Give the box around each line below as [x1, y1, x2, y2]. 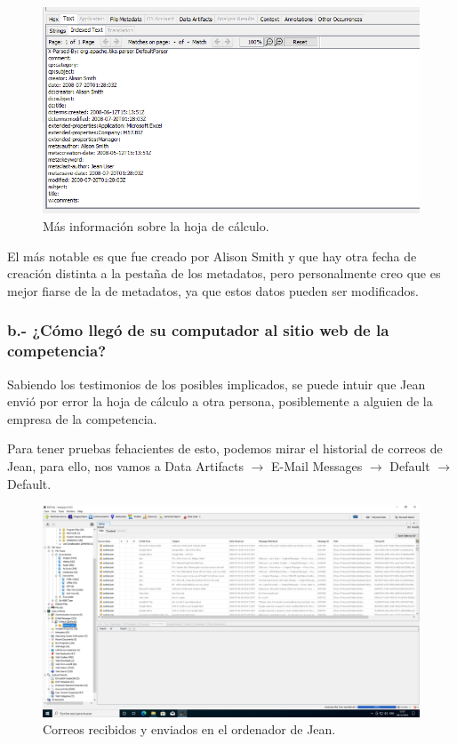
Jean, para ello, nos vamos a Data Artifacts [7, 456, 244, 475]
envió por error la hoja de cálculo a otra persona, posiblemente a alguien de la [7, 392, 433, 411]
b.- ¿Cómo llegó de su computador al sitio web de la [7, 319, 389, 341]
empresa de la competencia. [7, 409, 157, 428]
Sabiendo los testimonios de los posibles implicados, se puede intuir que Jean [7, 374, 426, 393]
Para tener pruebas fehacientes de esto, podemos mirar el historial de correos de [7, 439, 443, 458]
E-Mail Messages [270, 456, 363, 475]
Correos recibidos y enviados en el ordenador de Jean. [43, 720, 336, 739]
